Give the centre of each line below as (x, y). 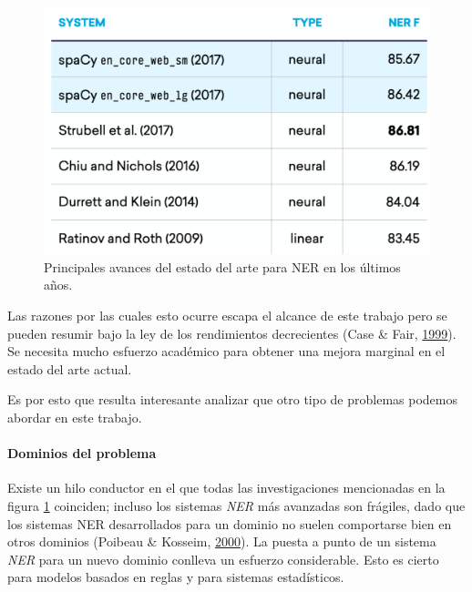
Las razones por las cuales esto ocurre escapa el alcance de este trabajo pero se (227, 315)
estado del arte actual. (70, 368)
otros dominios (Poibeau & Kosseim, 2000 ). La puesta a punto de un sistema (222, 541)
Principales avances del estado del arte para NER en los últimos (222, 266)
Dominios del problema (82, 453)
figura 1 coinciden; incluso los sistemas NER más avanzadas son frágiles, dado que (236, 505)
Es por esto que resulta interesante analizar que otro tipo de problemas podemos (232, 399)
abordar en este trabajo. (75, 417)
